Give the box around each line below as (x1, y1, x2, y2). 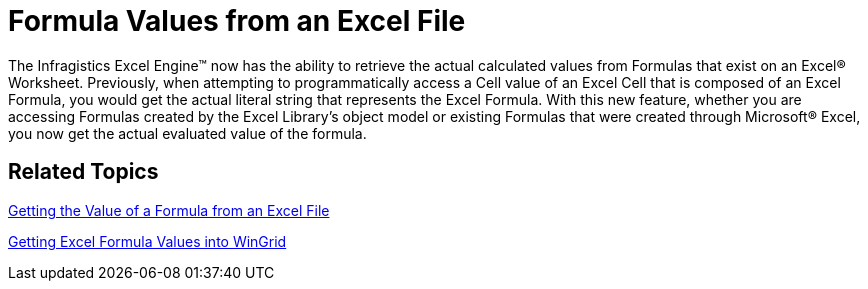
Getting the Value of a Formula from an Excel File (8, 201, 330, 219)
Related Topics (8, 159, 159, 185)
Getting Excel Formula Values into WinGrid (8, 232, 287, 250)
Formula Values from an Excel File (8, 4, 466, 38)
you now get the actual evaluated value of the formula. (8, 124, 367, 142)
